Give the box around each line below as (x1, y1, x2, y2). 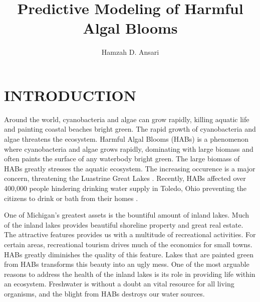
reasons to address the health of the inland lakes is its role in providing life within (4, 268, 255, 279)
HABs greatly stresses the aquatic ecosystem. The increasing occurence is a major (4, 163, 255, 173)
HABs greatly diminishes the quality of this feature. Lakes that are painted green (4, 249, 253, 259)
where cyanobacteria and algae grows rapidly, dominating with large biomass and (4, 143, 253, 154)
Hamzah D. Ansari (101, 47, 159, 57)
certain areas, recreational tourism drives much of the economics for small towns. (4, 239, 252, 249)
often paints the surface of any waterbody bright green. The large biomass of (4, 153, 240, 164)
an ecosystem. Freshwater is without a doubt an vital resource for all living (4, 278, 234, 289)
